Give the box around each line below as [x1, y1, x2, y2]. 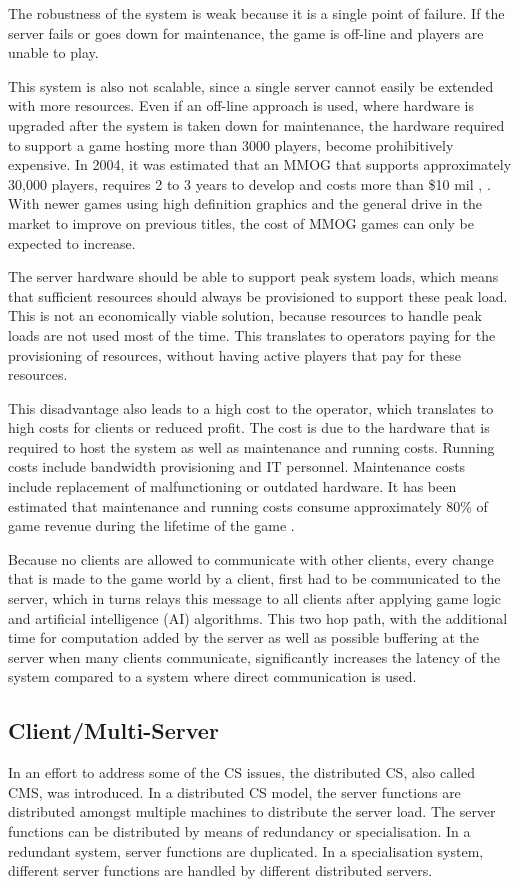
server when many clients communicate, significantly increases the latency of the [8, 646, 500, 667]
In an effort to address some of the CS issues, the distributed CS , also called [8, 762, 476, 783]
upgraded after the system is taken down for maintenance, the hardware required [8, 114, 505, 135]
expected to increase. [8, 232, 136, 253]
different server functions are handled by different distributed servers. [8, 860, 433, 881]
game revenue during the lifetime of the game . [8, 515, 295, 536]
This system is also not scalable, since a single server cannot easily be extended [8, 75, 494, 96]
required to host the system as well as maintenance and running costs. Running [8, 436, 495, 457]
